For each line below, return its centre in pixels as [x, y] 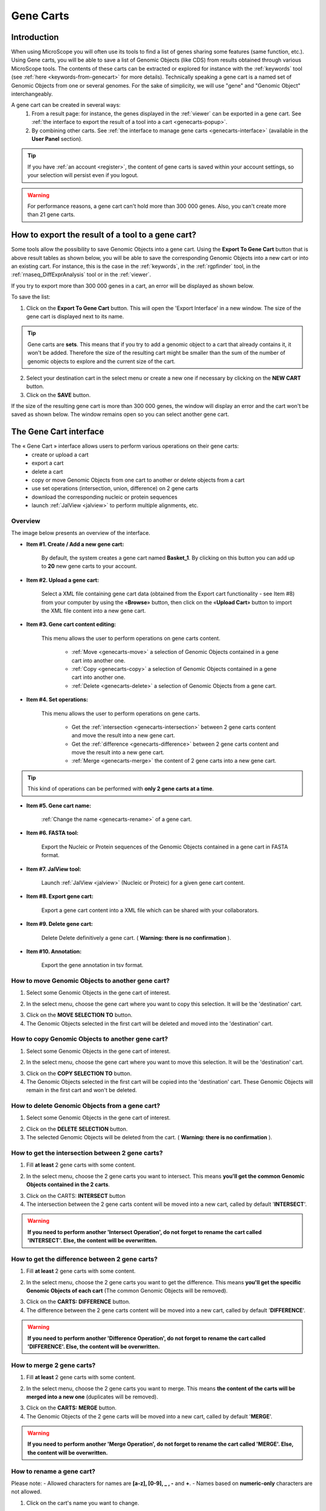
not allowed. [26, 1492]
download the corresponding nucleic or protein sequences [104, 497]
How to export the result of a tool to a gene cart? [104, 235]
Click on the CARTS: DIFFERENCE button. [78, 1302]
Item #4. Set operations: [57, 700]
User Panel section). [57, 138]
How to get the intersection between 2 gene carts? [87, 1153]
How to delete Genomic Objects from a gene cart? [86, 1106]
